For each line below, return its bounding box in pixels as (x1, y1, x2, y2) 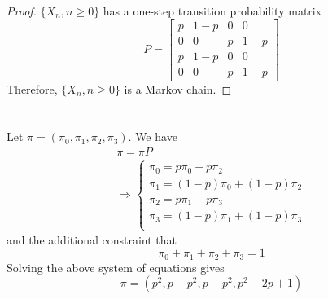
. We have (128, 128, 177, 145)
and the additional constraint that (7, 231, 177, 248)
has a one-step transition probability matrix (103, 2, 322, 19)
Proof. (7, 2, 37, 19)
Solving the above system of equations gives (7, 258, 225, 275)
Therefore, (7, 80, 58, 97)
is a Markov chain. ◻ (124, 80, 232, 97)
